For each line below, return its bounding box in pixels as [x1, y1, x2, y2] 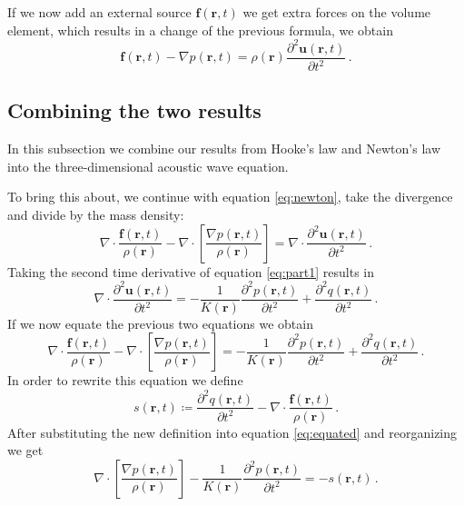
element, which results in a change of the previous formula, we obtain [7, 20, 393, 39]
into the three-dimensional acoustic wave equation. [7, 156, 289, 175]
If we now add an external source [7, 3, 192, 21]
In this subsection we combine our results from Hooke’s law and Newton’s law [7, 139, 440, 158]
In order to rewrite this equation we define [7, 371, 243, 390]
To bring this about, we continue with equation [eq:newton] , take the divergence [7, 187, 453, 206]
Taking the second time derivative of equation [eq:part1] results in [7, 262, 375, 281]
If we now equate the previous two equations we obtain [7, 313, 313, 332]
